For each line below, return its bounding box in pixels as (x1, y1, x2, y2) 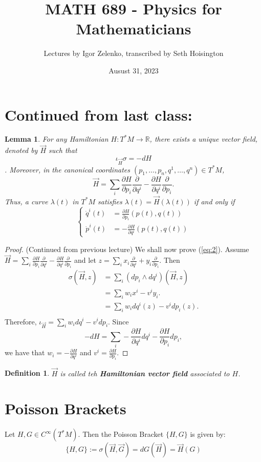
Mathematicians (76, 18, 191, 39)
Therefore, (5, 316, 37, 326)
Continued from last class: (5, 104, 192, 125)
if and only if (193, 196, 235, 206)
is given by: (190, 429, 226, 439)
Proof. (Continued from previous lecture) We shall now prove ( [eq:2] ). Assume (5, 243, 249, 254)
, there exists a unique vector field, (149, 133, 258, 144)
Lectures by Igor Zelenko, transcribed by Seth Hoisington (43, 48, 224, 59)
